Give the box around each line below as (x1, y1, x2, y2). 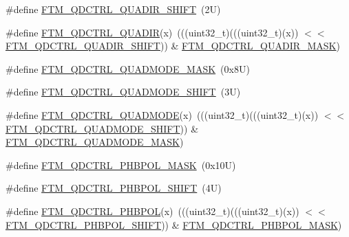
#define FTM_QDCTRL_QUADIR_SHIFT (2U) (6, 2, 221, 16)
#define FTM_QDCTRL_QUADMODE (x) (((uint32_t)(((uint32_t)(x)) (6, 107, 319, 122)
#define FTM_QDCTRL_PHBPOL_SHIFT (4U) (6, 181, 222, 195)
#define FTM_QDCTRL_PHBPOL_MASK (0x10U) (6, 157, 236, 172)
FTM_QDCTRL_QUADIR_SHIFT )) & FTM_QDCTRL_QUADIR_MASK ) (6, 38, 340, 53)
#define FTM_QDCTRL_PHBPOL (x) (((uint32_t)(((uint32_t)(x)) (6, 203, 299, 218)
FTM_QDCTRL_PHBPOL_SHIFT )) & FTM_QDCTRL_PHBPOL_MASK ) (6, 217, 342, 232)
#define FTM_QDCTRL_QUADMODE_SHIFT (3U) (6, 84, 241, 99)
